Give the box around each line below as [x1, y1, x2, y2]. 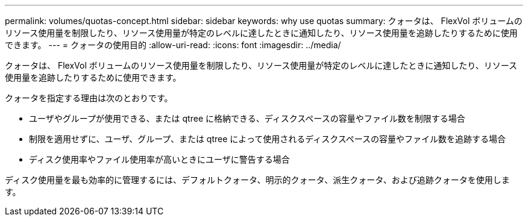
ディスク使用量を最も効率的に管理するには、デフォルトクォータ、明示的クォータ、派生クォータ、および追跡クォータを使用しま [5, 175, 510, 185]
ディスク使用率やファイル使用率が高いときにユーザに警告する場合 [29, 154, 290, 164]
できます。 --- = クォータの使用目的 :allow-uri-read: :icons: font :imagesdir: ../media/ [5, 40, 341, 50]
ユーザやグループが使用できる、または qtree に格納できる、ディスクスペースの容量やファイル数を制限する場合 [29, 113, 465, 123]
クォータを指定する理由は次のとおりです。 [5, 93, 173, 103]
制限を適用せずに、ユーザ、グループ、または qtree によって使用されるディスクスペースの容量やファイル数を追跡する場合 [29, 134, 506, 144]
